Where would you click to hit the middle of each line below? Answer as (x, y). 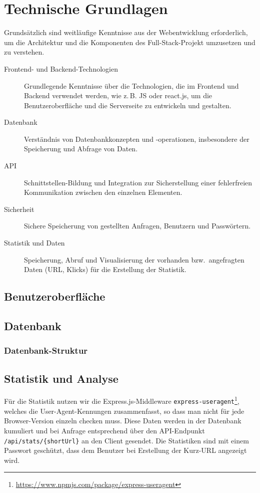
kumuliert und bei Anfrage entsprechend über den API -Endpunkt (104, 430)
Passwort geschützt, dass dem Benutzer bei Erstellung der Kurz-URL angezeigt (125, 450)
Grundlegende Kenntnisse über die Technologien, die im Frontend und (131, 85)
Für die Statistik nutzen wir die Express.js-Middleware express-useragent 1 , (122, 400)
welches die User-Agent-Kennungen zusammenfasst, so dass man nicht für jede (124, 411)
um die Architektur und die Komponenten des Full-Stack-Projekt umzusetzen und (130, 42)
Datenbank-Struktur (46, 350)
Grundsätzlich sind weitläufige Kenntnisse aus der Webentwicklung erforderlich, (126, 32)
